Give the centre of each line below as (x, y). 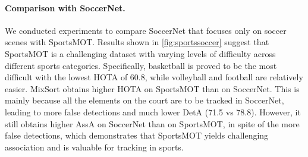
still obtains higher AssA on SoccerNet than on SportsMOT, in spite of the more (152, 123)
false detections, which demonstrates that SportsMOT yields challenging (137, 135)
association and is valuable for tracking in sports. (94, 147)
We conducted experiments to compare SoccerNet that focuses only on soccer (146, 30)
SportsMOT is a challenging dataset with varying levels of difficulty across (140, 53)
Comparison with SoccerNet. (65, 7)
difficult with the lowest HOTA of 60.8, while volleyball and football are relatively (154, 77)
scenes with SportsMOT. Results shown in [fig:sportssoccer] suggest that (137, 42)
